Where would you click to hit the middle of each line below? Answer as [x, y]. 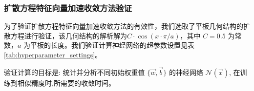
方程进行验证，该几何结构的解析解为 [69, 35]
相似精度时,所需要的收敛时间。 [66, 82]
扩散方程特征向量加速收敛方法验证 [68, 8]
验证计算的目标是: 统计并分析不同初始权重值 [74, 72]
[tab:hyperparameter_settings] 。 [53, 55]
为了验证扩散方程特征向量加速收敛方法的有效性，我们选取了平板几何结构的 [124, 26]
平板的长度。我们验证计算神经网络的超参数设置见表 [113, 45]
